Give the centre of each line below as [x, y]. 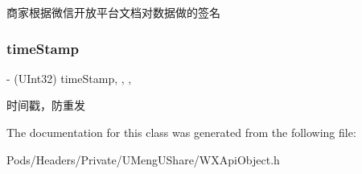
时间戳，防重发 [46, 105]
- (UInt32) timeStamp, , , [69, 78]
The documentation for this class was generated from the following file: [181, 132]
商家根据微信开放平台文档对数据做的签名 [113, 12]
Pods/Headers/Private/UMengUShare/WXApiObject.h [143, 159]
